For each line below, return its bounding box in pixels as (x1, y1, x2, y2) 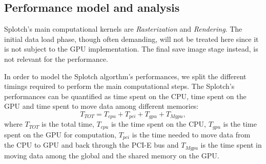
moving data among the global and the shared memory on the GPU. (4, 150, 219, 160)
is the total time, (42, 119, 94, 129)
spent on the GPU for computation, (4, 129, 116, 139)
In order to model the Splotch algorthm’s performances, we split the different (4, 71, 247, 81)
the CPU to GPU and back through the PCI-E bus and (4, 139, 179, 150)
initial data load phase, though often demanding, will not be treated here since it (4, 33, 259, 44)
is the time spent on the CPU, (111, 119, 206, 129)
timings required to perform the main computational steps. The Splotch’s (4, 81, 235, 91)
